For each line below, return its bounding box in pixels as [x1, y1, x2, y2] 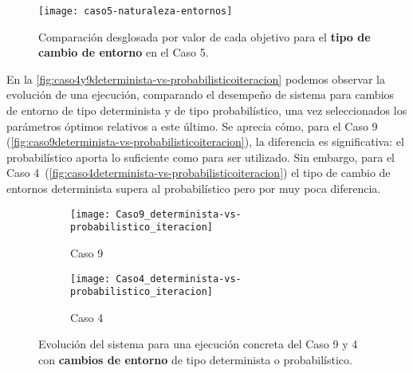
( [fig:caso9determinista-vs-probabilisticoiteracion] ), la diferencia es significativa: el [6, 133, 404, 150]
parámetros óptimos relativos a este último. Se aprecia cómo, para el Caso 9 [6, 117, 378, 134]
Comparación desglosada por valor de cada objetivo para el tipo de [38, 28, 371, 45]
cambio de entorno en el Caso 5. [38, 44, 209, 61]
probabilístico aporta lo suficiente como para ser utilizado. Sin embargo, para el [6, 148, 395, 165]
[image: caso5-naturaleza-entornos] [38, 6, 233, 17]
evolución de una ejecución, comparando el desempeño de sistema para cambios [6, 86, 395, 103]
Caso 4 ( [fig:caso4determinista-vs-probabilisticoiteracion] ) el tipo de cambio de [6, 164, 391, 181]
